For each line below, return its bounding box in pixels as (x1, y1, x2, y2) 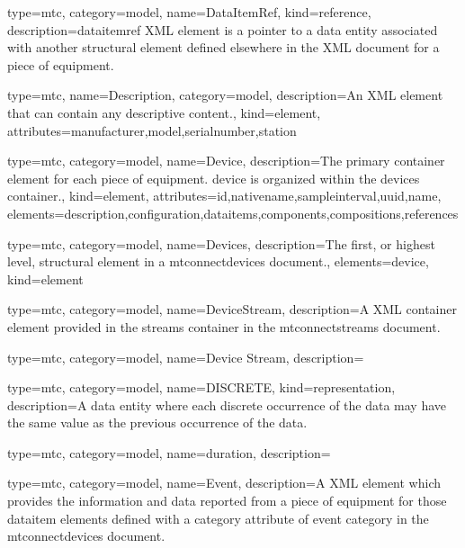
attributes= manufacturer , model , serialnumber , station (7, 121, 297, 139)
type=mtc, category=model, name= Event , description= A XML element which (7, 473, 441, 492)
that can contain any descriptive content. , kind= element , (7, 103, 321, 121)
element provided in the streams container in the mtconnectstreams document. (7, 317, 441, 336)
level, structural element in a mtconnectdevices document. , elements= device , (7, 252, 429, 271)
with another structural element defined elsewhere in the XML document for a (7, 38, 440, 57)
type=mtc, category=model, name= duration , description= (7, 443, 331, 462)
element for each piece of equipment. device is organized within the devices (7, 168, 420, 187)
